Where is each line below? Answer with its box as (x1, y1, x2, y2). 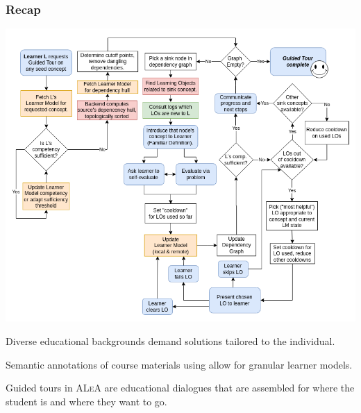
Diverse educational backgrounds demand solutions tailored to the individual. (6, 333, 335, 348)
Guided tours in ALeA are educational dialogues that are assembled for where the (6, 380, 355, 395)
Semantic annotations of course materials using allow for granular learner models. (6, 357, 353, 371)
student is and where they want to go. (6, 394, 167, 408)
